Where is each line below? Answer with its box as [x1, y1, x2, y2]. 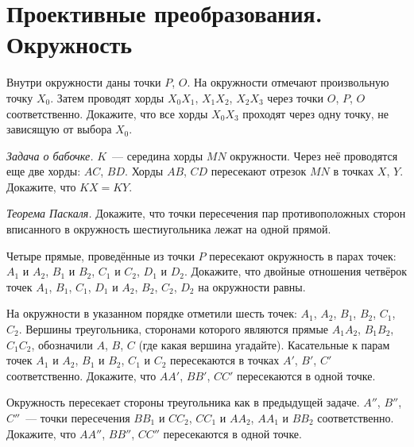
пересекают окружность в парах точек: [209, 247, 397, 264]
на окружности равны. [198, 278, 306, 295]
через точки [267, 89, 324, 106]
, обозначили [31, 336, 93, 353]
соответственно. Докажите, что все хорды [6, 105, 208, 121]
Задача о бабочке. [6, 147, 94, 164]
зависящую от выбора [6, 121, 112, 137]
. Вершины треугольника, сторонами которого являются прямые [18, 321, 329, 337]
